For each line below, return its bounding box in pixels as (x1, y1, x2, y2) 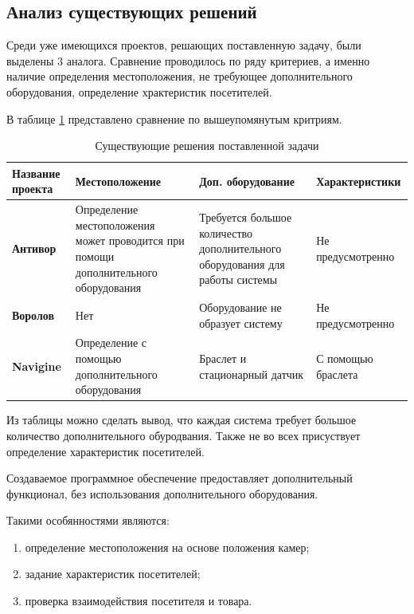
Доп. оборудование (199, 172, 295, 189)
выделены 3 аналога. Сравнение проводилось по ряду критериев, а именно (6, 52, 370, 69)
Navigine (12, 357, 61, 374)
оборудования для (199, 255, 285, 272)
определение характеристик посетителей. (6, 443, 205, 459)
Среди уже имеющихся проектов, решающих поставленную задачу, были (6, 37, 361, 53)
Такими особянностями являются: (6, 512, 170, 529)
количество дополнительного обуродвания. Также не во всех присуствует (6, 427, 361, 443)
